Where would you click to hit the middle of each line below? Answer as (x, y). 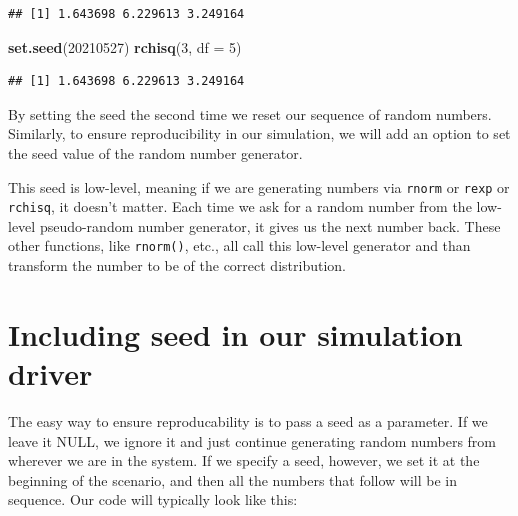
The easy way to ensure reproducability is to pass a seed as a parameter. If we (248, 421)
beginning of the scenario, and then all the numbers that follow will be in (233, 479)
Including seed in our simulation (235, 333)
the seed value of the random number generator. (155, 152)
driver (50, 373)
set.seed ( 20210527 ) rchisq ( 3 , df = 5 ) (125, 46)
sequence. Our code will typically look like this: (153, 499)
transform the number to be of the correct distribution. (177, 265)
